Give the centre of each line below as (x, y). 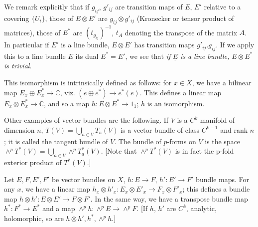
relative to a (222, 6)
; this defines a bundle (216, 189)
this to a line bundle (35, 56)
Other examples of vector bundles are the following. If (86, 120)
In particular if (27, 45)
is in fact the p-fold (204, 151)
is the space (223, 141)
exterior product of (33, 162)
